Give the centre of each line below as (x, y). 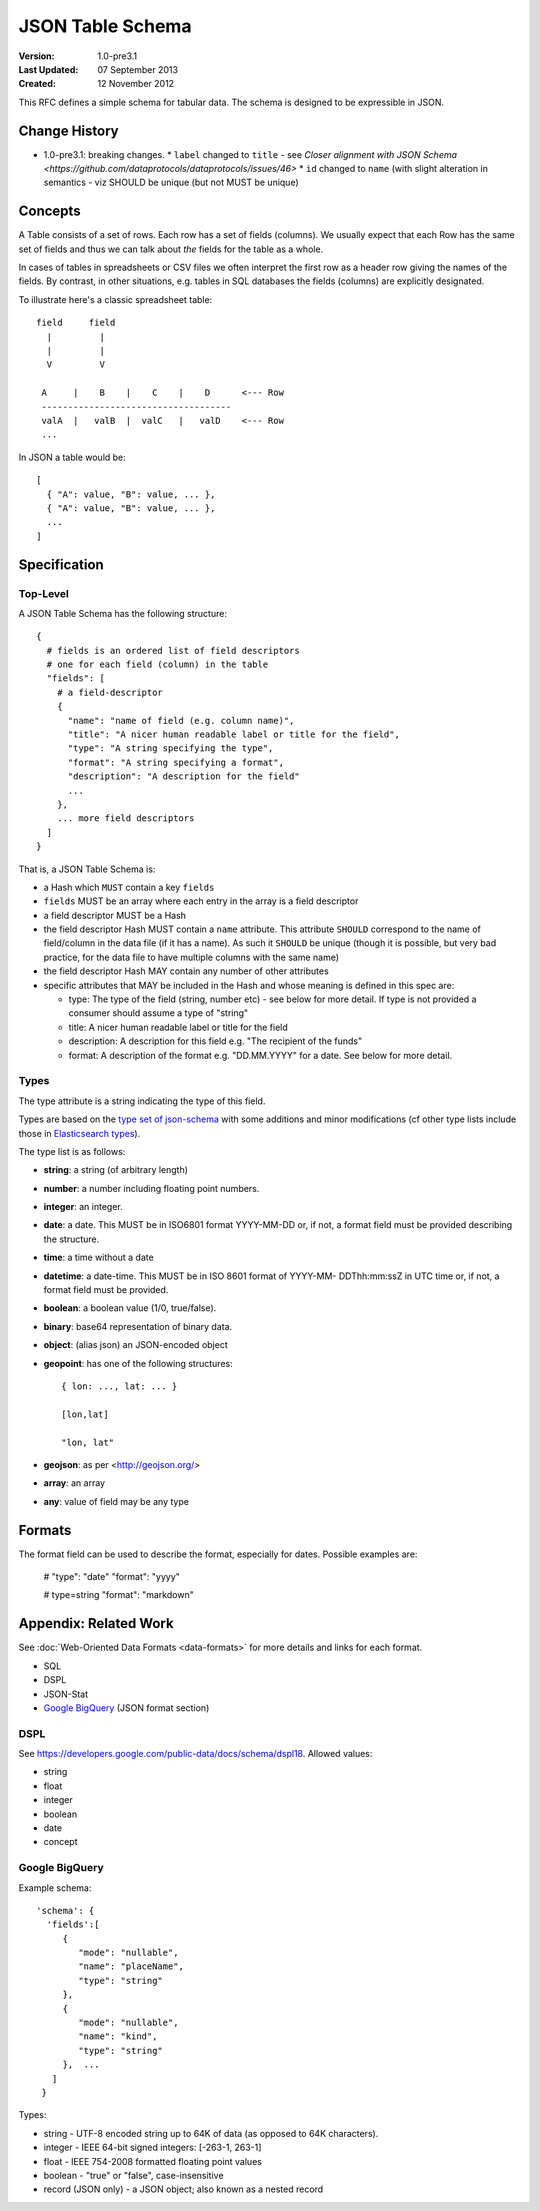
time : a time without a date (98, 1257)
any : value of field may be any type (116, 1501)
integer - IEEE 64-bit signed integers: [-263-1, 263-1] (152, 2147)
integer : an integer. (83, 1207)
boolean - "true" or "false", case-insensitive (133, 2175)
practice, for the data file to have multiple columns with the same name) (191, 957)
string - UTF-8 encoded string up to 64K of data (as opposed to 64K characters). (211, 2133)
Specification (61, 564)
